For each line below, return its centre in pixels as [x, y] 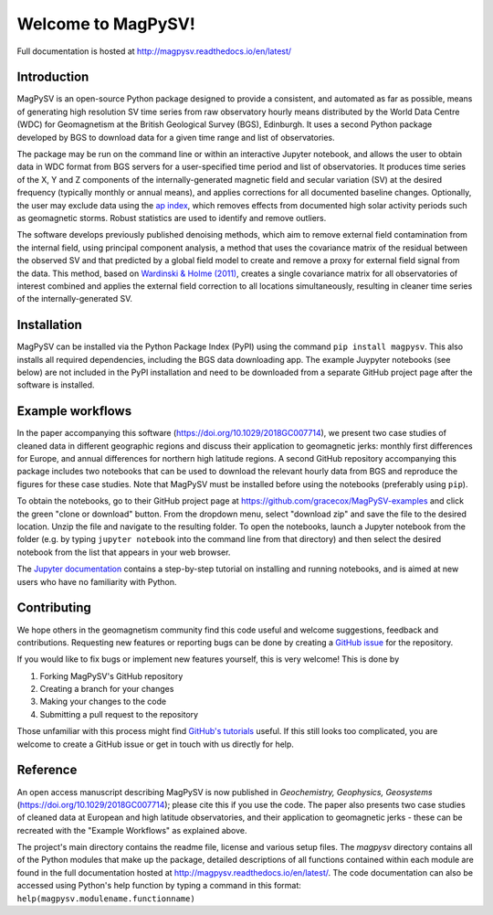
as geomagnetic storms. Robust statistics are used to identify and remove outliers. [172, 218]
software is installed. [56, 385]
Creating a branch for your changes [107, 689]
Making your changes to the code [103, 702]
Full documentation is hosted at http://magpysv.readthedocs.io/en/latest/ [154, 51]
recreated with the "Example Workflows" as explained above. [132, 830]
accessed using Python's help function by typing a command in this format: [159, 886]
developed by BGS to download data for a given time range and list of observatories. [176, 137]
